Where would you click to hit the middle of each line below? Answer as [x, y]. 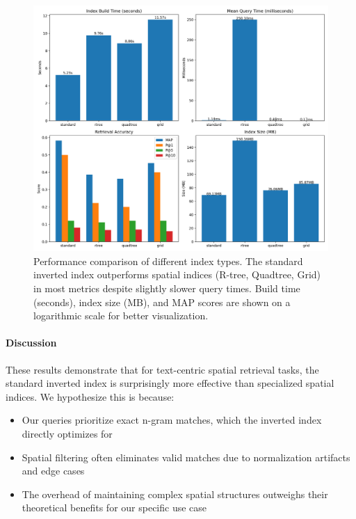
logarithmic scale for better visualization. [121, 316]
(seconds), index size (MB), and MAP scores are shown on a [162, 302]
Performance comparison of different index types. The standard [168, 261]
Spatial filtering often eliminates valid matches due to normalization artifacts [186, 457]
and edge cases [53, 471]
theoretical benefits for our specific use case [114, 508]
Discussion [31, 343]
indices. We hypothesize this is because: [90, 396]
